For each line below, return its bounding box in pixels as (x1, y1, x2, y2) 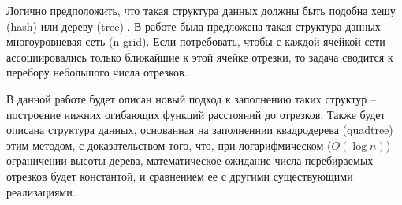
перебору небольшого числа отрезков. (6, 64, 188, 80)
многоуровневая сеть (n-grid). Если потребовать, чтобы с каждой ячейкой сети (6, 33, 385, 50)
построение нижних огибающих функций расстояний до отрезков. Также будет (6, 106, 385, 122)
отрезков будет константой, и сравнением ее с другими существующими (6, 167, 353, 184)
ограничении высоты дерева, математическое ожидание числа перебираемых (6, 152, 374, 169)
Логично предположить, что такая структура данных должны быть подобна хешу (6, 2, 396, 18)
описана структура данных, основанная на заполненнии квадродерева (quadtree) (6, 121, 393, 138)
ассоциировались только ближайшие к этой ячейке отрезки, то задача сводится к (6, 48, 393, 65)
